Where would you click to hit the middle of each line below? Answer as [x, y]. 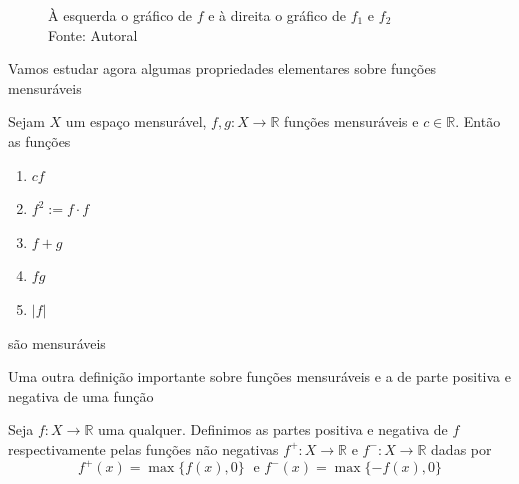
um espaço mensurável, [136, 121]
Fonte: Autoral [93, 34]
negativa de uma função [81, 395]
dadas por [461, 448]
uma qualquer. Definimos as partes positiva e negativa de [273, 429]
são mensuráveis [57, 342]
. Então [478, 121]
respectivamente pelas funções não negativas [143, 448]
